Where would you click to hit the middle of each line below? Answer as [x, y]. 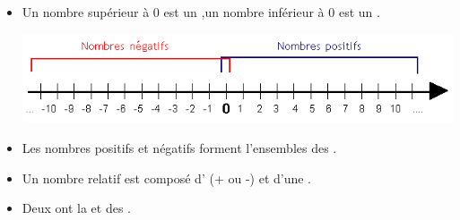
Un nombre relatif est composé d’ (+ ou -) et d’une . [167, 178]
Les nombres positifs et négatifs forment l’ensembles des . [179, 147]
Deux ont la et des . [76, 208]
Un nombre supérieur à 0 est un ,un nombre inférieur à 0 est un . [201, 12]
